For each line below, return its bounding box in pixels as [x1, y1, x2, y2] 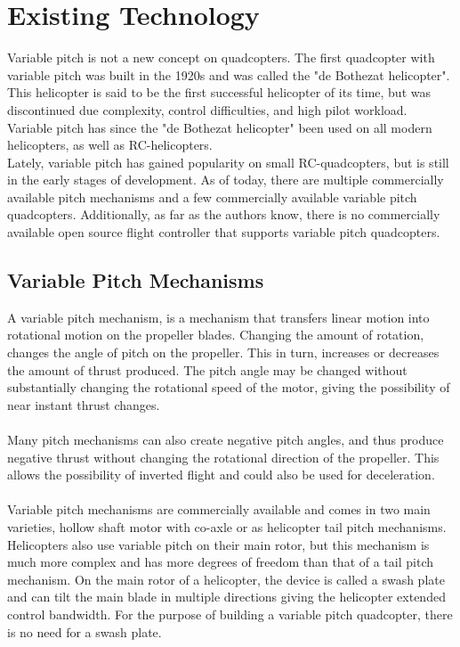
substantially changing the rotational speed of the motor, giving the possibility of [7, 378, 450, 397]
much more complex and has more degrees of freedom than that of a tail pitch [7, 553, 433, 571]
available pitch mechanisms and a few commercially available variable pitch [7, 187, 417, 206]
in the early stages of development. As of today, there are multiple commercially [7, 170, 444, 189]
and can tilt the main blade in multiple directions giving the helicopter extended [7, 587, 446, 606]
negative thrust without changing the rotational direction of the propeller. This [7, 447, 440, 466]
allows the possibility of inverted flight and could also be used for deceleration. [7, 465, 435, 484]
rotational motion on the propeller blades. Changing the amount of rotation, [7, 325, 424, 344]
